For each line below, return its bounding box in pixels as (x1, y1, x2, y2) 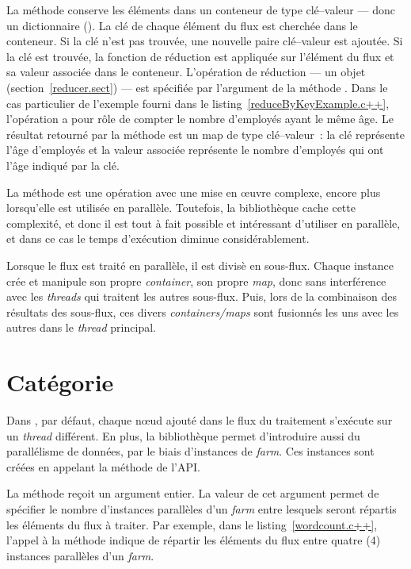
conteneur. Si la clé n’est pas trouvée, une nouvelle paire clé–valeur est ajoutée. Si (6, 33, 403, 49)
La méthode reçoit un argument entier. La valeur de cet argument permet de (6, 485, 379, 502)
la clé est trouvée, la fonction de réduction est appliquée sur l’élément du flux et (6, 48, 394, 64)
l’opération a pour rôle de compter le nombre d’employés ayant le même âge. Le (6, 110, 394, 127)
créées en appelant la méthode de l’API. (6, 458, 200, 475)
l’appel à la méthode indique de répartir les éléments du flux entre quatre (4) (6, 532, 381, 548)
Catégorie (6, 366, 114, 398)
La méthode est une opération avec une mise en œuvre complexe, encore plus (6, 183, 381, 200)
